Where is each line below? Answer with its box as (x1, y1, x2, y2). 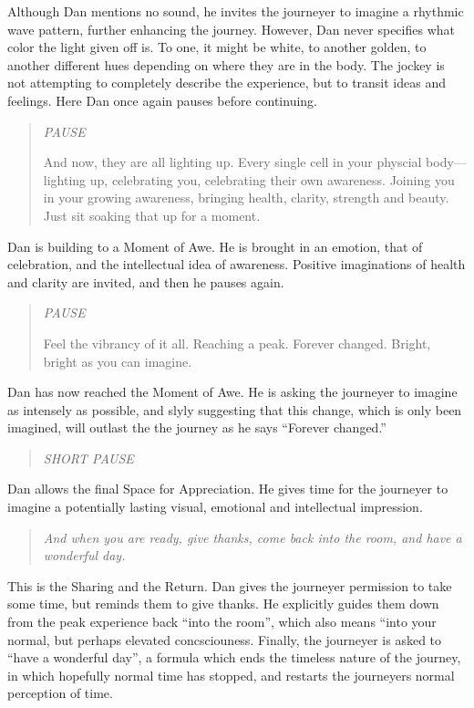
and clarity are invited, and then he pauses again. (7, 272, 284, 291)
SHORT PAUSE (43, 448, 134, 467)
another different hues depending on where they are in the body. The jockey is (7, 55, 445, 74)
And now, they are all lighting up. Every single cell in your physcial (43, 152, 422, 172)
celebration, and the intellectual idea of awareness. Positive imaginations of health (7, 255, 466, 274)
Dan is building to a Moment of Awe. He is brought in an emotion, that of (7, 236, 423, 255)
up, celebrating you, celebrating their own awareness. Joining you (89, 170, 455, 189)
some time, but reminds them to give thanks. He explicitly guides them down (7, 594, 439, 613)
